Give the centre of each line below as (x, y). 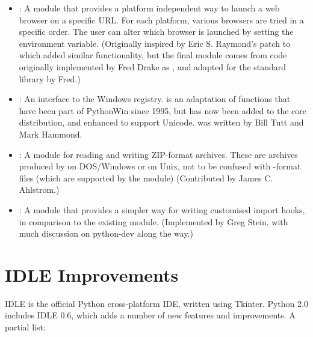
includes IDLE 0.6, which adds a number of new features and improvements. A (150, 315)
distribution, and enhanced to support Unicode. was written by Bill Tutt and (161, 122)
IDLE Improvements (92, 274)
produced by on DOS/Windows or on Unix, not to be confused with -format (160, 166)
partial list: (25, 327)
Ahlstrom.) (39, 190)
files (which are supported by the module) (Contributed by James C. (146, 178)
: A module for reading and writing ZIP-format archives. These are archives (158, 154)
